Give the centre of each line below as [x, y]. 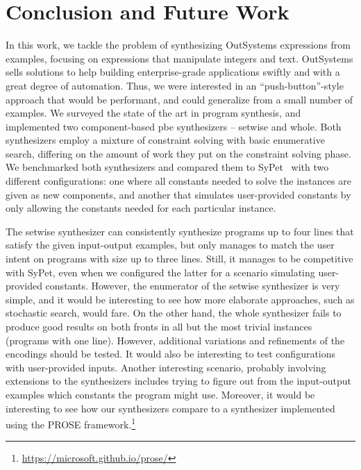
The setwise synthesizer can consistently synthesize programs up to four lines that [180, 231]
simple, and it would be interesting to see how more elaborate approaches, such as [180, 299]
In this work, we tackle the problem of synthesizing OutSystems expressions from [178, 45]
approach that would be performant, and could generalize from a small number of [179, 99]
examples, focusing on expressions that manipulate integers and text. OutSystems [179, 58]
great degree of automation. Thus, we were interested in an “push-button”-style [175, 85]
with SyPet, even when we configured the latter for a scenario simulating [160, 272]
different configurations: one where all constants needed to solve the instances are [178, 181]
